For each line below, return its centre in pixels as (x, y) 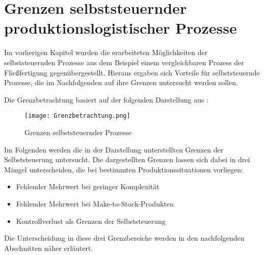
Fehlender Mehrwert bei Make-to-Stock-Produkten (95, 203)
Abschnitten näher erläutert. (49, 248)
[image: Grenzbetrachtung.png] (77, 116)
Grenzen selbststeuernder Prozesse (78, 132)
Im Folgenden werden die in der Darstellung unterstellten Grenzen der (114, 149)
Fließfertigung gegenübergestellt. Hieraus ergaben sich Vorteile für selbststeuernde (132, 72)
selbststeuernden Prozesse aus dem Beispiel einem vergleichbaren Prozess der (124, 62)
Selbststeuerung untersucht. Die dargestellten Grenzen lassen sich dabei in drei (127, 159)
